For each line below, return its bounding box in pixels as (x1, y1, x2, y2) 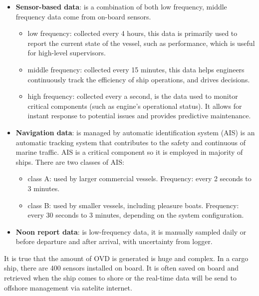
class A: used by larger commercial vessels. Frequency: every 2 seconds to (27, 173, 252, 184)
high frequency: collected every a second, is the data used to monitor (27, 91, 238, 101)
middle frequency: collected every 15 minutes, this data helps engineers (27, 64, 245, 74)
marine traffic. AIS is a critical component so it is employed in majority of (15, 147, 243, 157)
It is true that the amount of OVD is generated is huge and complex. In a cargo (4, 253, 249, 263)
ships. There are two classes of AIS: (15, 156, 124, 167)
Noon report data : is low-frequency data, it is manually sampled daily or (15, 226, 247, 237)
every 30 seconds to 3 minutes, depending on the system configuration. (27, 210, 244, 220)
